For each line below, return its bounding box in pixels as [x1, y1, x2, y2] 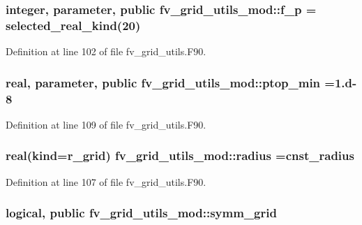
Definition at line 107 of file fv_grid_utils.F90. [6, 174, 206, 189]
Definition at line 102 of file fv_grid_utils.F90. [6, 44, 206, 59]
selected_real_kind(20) [6, 16, 141, 34]
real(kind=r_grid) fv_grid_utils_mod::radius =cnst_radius [6, 147, 354, 164]
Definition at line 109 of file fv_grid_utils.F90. [6, 117, 206, 131]
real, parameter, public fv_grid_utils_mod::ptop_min [6, 73, 321, 91]
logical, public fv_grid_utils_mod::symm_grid [6, 204, 277, 222]
